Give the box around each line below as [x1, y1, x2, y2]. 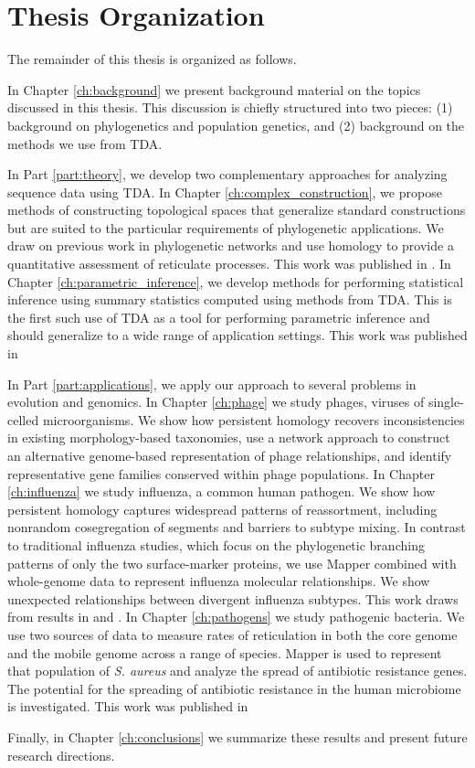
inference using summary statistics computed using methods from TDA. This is [7, 290, 452, 309]
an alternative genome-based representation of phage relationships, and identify [7, 446, 452, 464]
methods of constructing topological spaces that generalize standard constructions [7, 200, 466, 219]
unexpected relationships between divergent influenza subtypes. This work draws [7, 589, 459, 608]
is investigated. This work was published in [7, 697, 248, 716]
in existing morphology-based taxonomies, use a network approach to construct [7, 428, 450, 447]
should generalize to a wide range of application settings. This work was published [7, 325, 468, 345]
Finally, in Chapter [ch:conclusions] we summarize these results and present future [7, 727, 468, 746]
